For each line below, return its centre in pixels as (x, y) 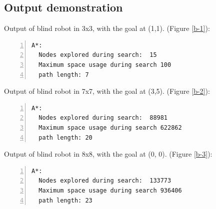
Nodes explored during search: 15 (98, 55)
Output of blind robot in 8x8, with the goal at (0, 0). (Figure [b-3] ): (108, 154)
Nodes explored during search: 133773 (105, 181)
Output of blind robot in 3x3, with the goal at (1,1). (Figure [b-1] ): (107, 28)
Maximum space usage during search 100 (105, 65)
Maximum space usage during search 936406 (110, 190)
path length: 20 (65, 137)
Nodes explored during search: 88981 (103, 118)
